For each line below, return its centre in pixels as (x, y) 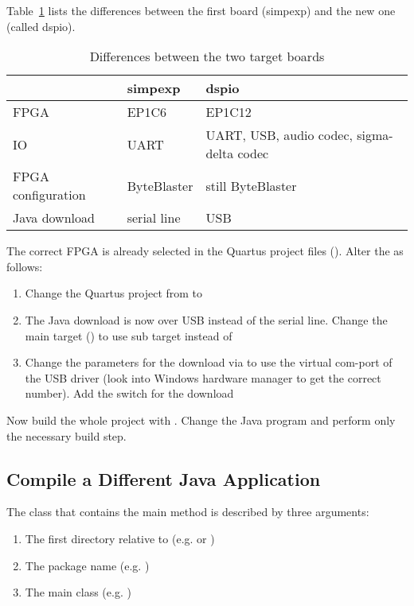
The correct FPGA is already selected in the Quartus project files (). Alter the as (205, 251)
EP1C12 (228, 112)
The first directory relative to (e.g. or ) (120, 538)
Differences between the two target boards (207, 56)
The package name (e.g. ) (87, 565)
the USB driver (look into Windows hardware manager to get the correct (203, 377)
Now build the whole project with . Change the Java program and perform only (201, 420)
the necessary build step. (66, 435)
